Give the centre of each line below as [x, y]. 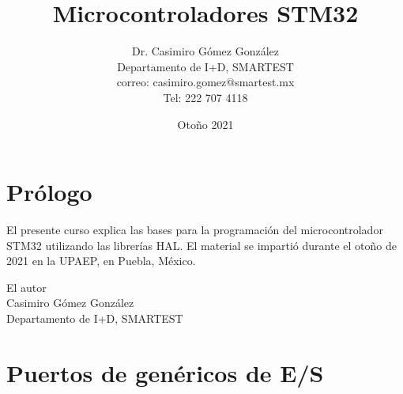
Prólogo [49, 192]
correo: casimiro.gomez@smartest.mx [205, 82]
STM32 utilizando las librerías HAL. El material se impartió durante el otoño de [201, 245]
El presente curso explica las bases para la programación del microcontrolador [195, 230]
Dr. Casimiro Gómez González [205, 51]
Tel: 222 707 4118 [205, 97]
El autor [26, 287]
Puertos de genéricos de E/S [165, 372]
